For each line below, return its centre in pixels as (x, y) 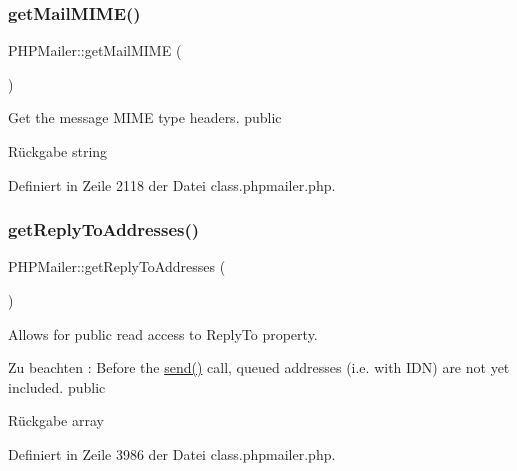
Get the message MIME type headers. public (145, 117)
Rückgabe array (56, 420)
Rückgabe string (58, 151)
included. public (57, 386)
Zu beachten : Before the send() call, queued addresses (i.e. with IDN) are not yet (259, 367)
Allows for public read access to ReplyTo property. (163, 333)
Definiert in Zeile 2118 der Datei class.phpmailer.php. (172, 184)
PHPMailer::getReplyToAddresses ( (117, 266)
